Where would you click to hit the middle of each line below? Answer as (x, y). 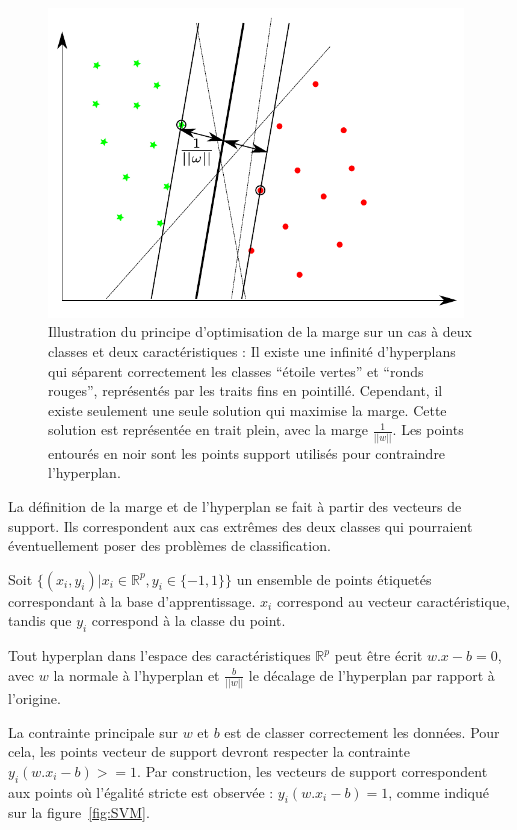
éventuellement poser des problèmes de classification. (169, 545)
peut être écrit (378, 655)
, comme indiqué (439, 791)
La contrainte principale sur (93, 731)
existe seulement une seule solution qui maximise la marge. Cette (247, 409)
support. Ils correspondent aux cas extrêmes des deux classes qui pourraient (240, 525)
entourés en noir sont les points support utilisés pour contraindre (247, 452)
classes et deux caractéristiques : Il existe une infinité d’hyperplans (252, 351)
